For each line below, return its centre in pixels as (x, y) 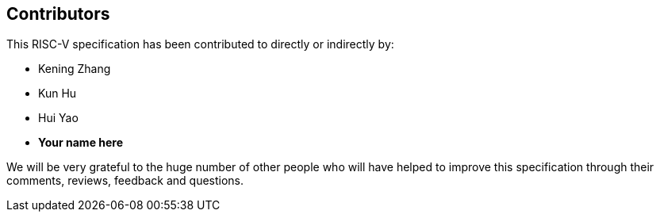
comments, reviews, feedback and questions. (125, 181)
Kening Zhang (75, 69)
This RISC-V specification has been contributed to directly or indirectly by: (200, 44)
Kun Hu (58, 94)
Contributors (58, 14)
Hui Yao (58, 118)
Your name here (81, 143)
